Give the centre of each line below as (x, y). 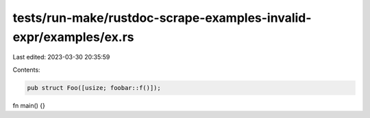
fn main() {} (29, 105)
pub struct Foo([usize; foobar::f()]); (94, 88)
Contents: (26, 70)
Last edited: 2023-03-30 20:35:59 (61, 57)
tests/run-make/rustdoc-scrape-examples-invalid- (162, 18)
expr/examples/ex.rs (73, 37)
